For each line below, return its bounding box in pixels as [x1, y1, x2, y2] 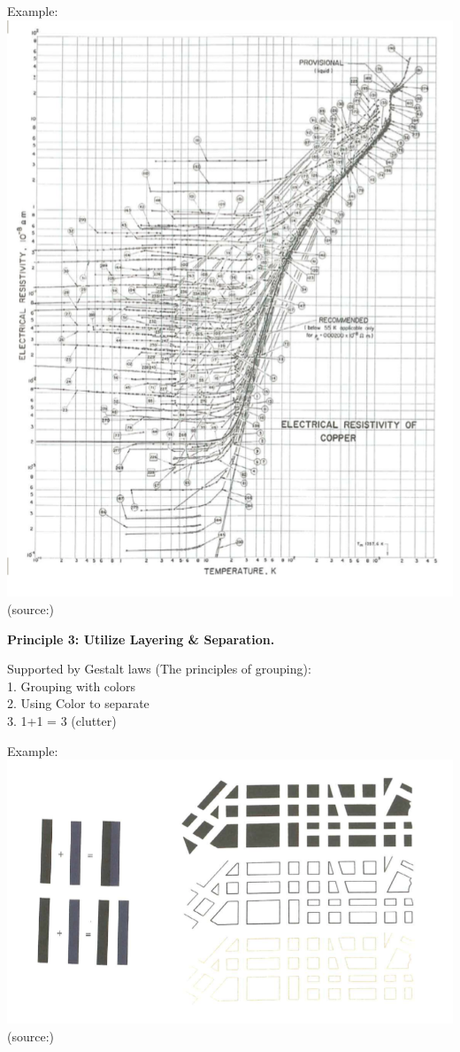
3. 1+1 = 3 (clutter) [7, 711, 117, 729]
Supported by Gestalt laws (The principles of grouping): [7, 659, 311, 678]
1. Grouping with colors [7, 676, 135, 695]
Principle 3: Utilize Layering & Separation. [7, 629, 275, 648]
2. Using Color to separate [7, 694, 149, 713]
